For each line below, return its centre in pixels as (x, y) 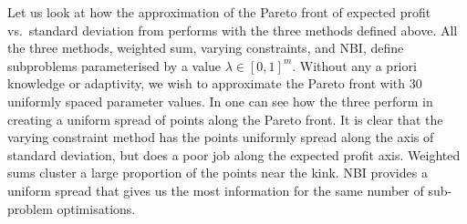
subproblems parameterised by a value (114, 65)
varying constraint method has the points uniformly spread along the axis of (221, 137)
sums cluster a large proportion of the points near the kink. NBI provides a (218, 173)
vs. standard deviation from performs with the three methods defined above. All (233, 30)
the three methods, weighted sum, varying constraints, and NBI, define (206, 48)
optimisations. (96, 208)
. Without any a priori (354, 65)
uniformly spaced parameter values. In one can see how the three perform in (220, 101)
